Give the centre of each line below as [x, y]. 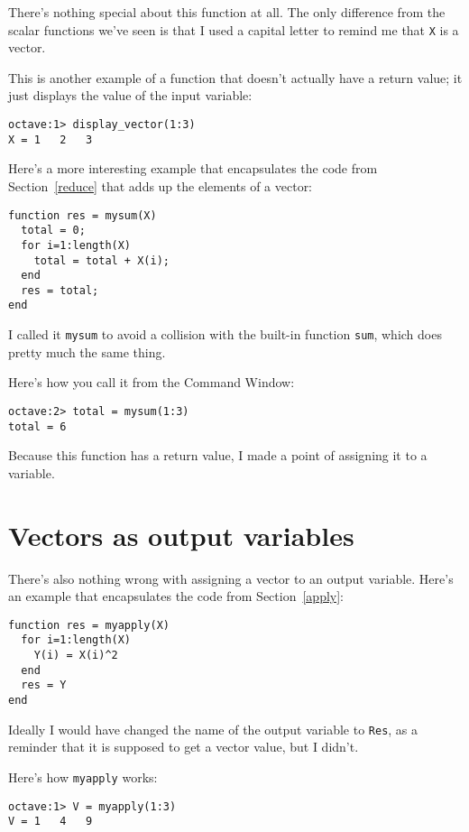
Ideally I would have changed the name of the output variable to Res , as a [213, 729]
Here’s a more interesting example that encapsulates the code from [193, 168]
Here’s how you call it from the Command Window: [152, 382]
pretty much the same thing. [87, 351]
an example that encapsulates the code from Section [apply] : [176, 596]
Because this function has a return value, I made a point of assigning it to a [218, 455]
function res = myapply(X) [89, 625]
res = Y [44, 685]
